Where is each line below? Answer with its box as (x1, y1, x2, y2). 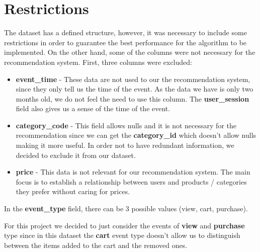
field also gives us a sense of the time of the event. (16, 103, 170, 114)
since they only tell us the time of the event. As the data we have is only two (16, 83, 253, 94)
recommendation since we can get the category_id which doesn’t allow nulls (16, 130, 256, 140)
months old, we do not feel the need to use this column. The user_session (16, 93, 249, 104)
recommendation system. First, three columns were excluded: (4, 56, 192, 67)
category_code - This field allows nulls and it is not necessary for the (16, 120, 236, 130)
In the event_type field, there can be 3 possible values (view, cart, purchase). (4, 203, 248, 214)
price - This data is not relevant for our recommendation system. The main (16, 166, 250, 177)
